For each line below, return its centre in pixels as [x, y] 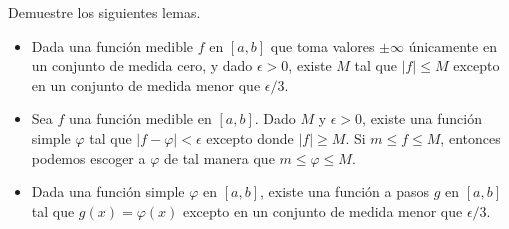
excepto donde [250, 137]
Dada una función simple [108, 191]
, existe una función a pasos [345, 191]
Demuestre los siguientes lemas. [104, 12]
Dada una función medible [112, 45]
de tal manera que [219, 157]
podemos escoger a [88, 157]
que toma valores [322, 45]
